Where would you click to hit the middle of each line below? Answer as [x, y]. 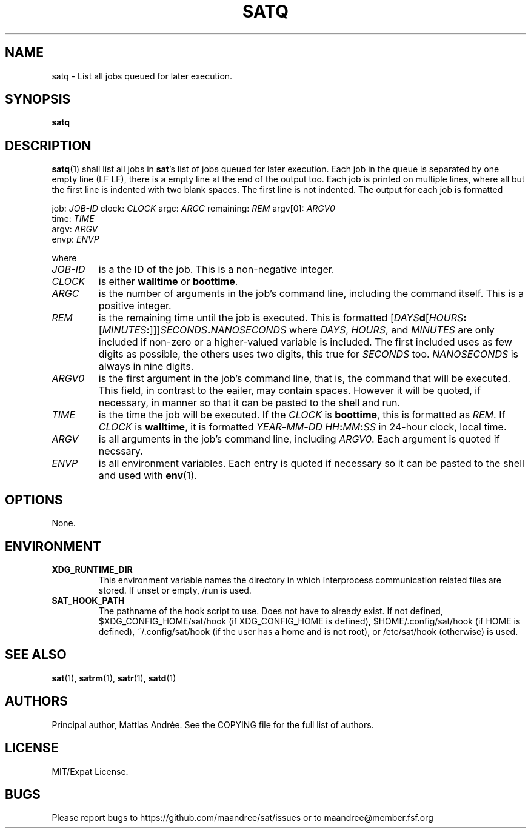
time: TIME [73, 219]
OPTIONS [34, 500]
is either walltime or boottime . [168, 282]
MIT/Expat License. [90, 771]
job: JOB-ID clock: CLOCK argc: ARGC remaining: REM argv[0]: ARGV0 [193, 209]
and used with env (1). [148, 476]
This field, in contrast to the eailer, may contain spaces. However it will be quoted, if [290, 391]
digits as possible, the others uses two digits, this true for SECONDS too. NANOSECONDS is [308, 354]
